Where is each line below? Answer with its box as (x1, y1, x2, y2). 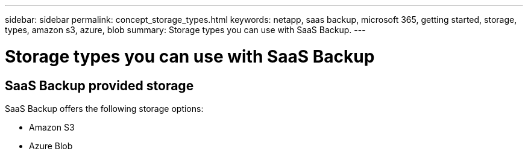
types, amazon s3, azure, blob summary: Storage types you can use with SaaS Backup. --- (5, 25, 366, 35)
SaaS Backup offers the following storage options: (5, 103, 204, 114)
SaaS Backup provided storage (5, 78, 194, 93)
